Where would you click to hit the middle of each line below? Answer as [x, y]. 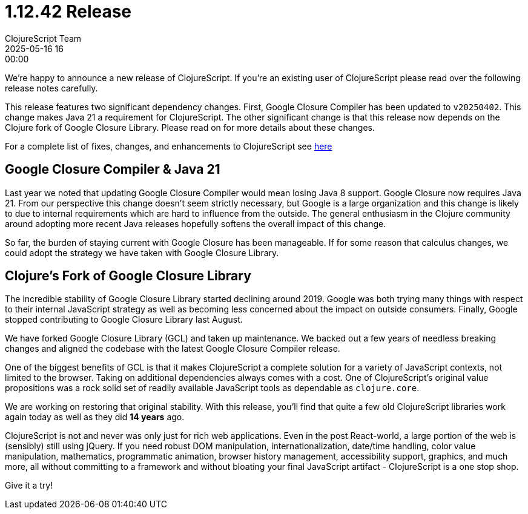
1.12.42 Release [68, 12]
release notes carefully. [51, 88]
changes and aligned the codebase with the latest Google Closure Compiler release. [173, 349]
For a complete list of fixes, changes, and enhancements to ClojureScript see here [169, 146]
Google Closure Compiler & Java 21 [113, 170]
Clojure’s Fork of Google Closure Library [128, 276]
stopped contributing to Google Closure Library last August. [124, 320]
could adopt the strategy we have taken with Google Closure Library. [142, 252]
